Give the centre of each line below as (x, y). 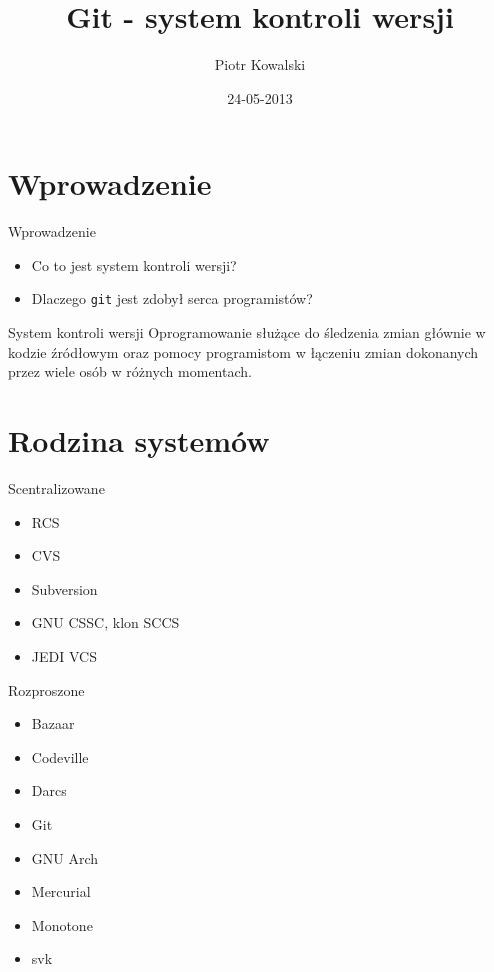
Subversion (64, 588)
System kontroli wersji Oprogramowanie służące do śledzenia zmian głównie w (247, 332)
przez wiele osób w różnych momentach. (130, 371)
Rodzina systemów (139, 440)
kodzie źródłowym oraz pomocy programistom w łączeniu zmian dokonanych (243, 351)
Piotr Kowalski (260, 64)
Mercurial (61, 891)
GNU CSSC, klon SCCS (105, 622)
